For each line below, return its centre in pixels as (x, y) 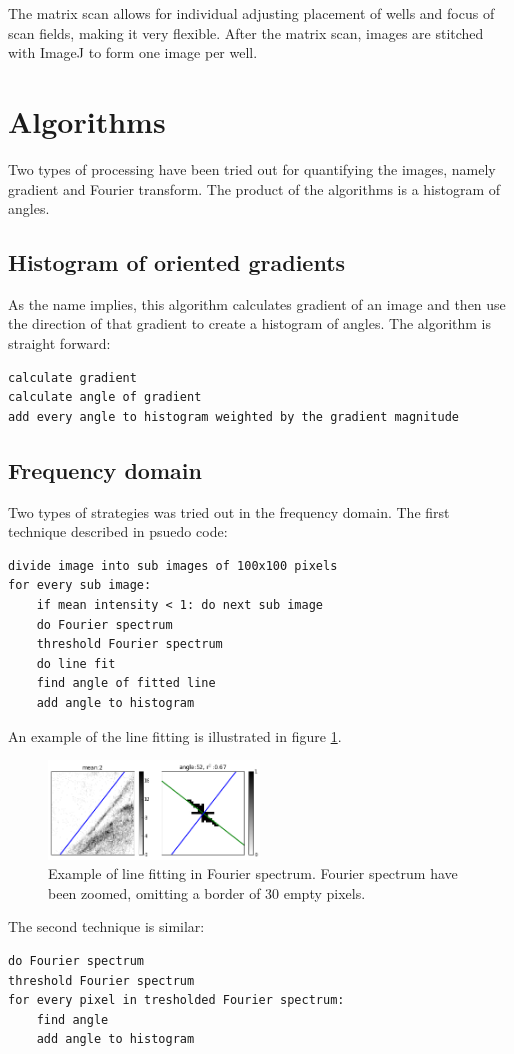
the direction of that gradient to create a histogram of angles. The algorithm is (250, 323)
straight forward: (59, 343)
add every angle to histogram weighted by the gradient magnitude (234, 416)
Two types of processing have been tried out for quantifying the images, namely (252, 168)
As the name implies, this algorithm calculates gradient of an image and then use (257, 303)
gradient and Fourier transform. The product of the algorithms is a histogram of (254, 188)
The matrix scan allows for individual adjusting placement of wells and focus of (251, 13)
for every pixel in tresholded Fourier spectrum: (176, 1000)
